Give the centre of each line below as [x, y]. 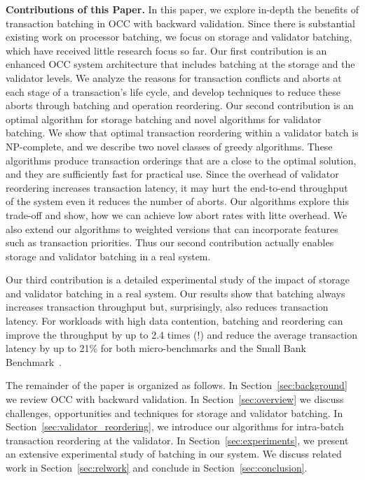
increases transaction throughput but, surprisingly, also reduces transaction [167, 307]
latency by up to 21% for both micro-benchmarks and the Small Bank [156, 348]
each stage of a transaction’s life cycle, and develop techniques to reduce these [173, 91]
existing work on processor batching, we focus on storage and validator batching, [179, 37]
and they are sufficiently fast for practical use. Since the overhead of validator [172, 174]
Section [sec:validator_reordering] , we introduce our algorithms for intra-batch [175, 426]
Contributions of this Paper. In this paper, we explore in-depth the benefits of [182, 9]
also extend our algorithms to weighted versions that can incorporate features [172, 228]
